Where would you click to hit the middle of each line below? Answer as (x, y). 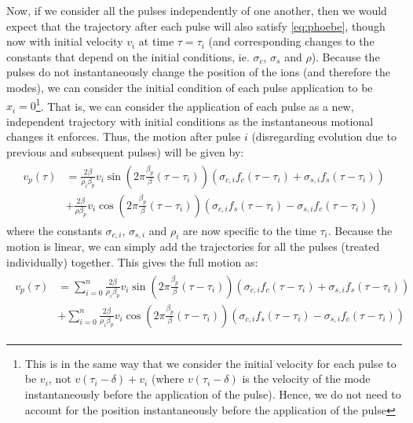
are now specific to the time (250, 230)
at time (156, 41)
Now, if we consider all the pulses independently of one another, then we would (197, 10)
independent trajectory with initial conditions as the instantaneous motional (190, 121)
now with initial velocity (65, 41)
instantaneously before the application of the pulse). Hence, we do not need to (213, 394)
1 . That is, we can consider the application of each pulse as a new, (195, 105)
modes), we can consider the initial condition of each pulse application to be (190, 87)
